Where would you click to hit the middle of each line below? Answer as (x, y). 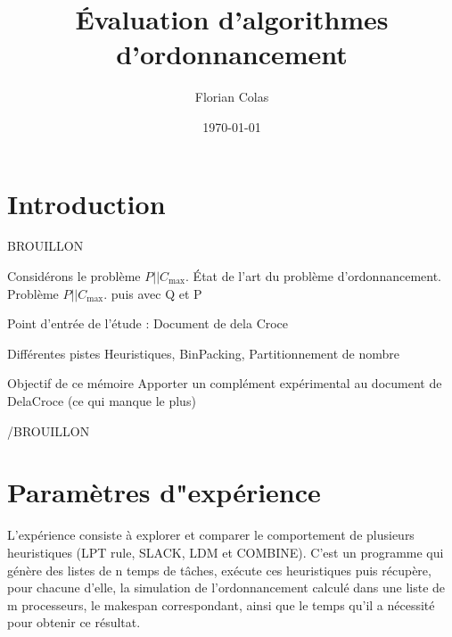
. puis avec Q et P (153, 293)
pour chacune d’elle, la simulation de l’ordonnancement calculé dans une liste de (226, 587)
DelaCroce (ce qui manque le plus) (102, 401)
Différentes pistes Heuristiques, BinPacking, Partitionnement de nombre (203, 353)
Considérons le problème (74, 276)
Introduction (86, 203)
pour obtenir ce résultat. (74, 622)
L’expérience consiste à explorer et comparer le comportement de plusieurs (211, 535)
